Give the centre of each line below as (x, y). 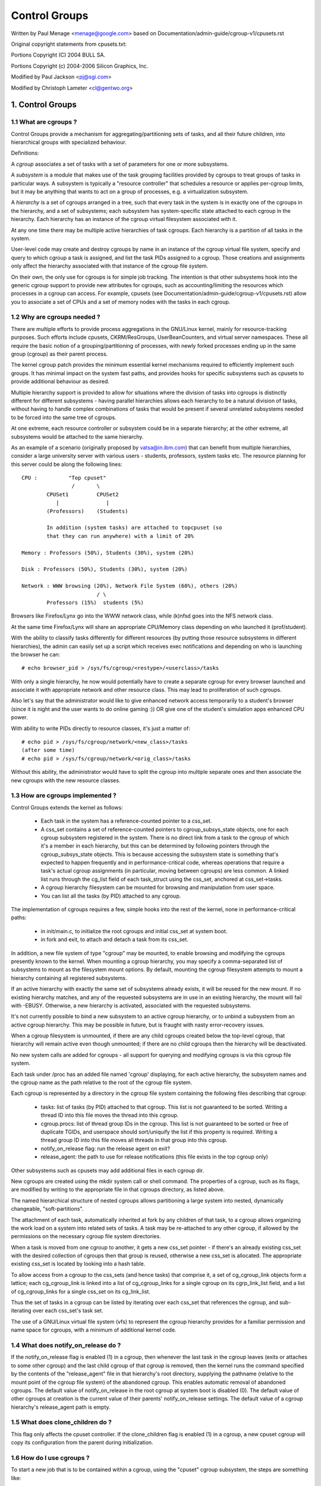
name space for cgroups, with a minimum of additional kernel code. (94, 1330)
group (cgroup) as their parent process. (59, 354)
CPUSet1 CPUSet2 (83, 494)
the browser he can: (36, 654)
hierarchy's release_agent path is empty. (61, 1407)
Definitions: (25, 153)
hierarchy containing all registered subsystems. (69, 978)
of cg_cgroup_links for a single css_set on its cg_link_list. (81, 1291)
